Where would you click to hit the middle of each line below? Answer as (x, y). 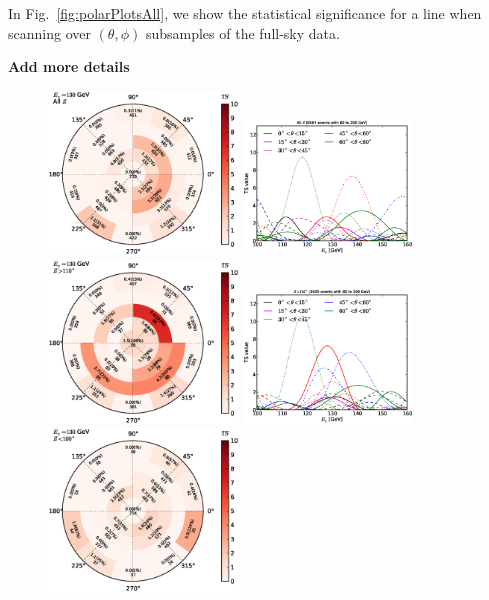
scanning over (49, 32)
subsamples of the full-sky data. (242, 32)
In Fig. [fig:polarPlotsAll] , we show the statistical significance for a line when (245, 13)
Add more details (69, 66)
